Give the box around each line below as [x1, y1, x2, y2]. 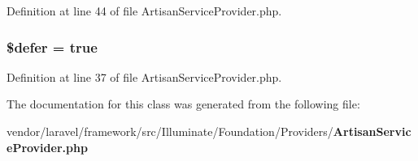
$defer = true [7, 36, 98, 57]
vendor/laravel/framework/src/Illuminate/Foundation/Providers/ [7, 123, 333, 139]
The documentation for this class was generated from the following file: [7, 95, 360, 112]
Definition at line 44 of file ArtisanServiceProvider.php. [7, 2, 282, 19]
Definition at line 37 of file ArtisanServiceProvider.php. [7, 68, 282, 85]
